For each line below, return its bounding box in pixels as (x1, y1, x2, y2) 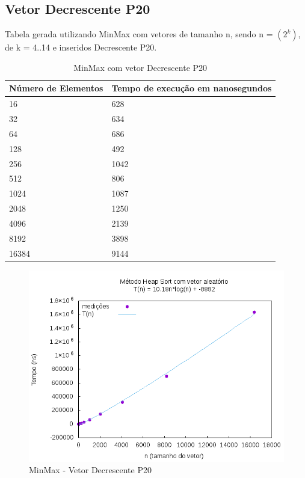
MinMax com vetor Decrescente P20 (73, 61, 208, 73)
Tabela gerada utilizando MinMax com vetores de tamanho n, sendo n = (5, 28, 273, 40)
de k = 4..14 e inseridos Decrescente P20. (5, 41, 157, 54)
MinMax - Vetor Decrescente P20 (29, 464, 152, 476)
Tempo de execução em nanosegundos (111, 82, 272, 94)
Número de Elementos (9, 82, 103, 94)
